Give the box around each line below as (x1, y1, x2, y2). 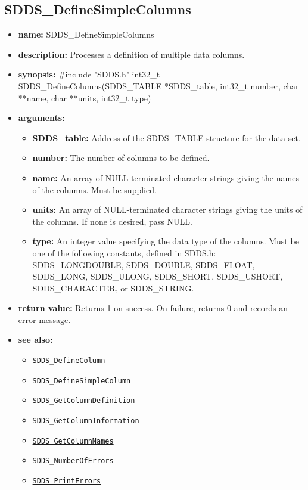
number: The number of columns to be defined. (32, 151, 210, 164)
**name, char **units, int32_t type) (18, 91, 151, 104)
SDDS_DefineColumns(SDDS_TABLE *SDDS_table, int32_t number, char (18, 79, 299, 92)
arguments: (18, 111, 65, 124)
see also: (18, 333, 53, 346)
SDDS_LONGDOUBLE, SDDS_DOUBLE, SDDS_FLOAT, (32, 258, 255, 271)
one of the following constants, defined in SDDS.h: (32, 246, 216, 259)
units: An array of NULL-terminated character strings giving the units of (32, 203, 303, 216)
